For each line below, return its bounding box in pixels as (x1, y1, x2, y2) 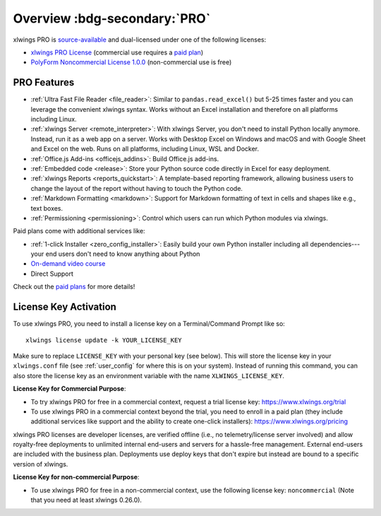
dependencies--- (310, 240, 361, 248)
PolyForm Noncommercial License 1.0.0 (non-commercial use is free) (30, 58, 232, 66)
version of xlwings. (13, 459, 68, 468)
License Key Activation (13, 301, 116, 313)
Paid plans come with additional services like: (13, 227, 145, 235)
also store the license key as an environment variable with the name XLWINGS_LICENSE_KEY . (13, 371, 285, 380)
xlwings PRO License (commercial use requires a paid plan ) (30, 48, 204, 57)
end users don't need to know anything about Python (45, 250, 200, 258)
